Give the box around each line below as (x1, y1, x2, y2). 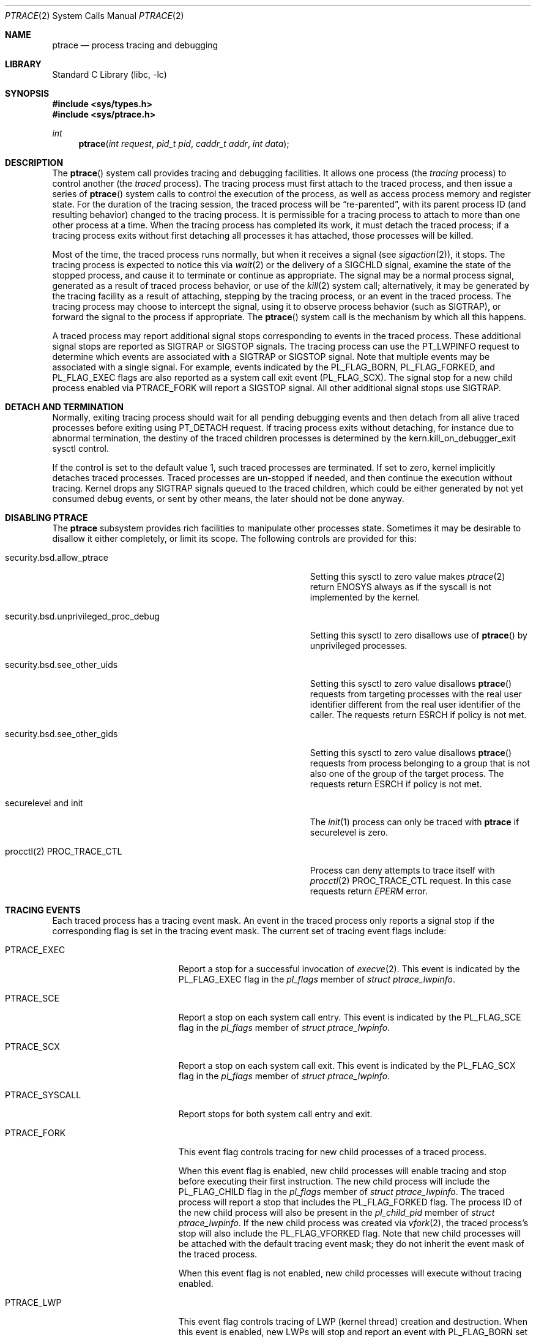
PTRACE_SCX (5, 1041, 60, 1052)
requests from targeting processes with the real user (310, 689, 522, 699)
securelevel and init (5, 798, 83, 808)
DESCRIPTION (5, 157, 64, 168)
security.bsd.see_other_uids (5, 659, 118, 670)
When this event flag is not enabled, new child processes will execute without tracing (178, 1268, 522, 1278)
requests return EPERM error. (310, 886, 428, 896)
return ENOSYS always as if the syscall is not (310, 582, 492, 592)
